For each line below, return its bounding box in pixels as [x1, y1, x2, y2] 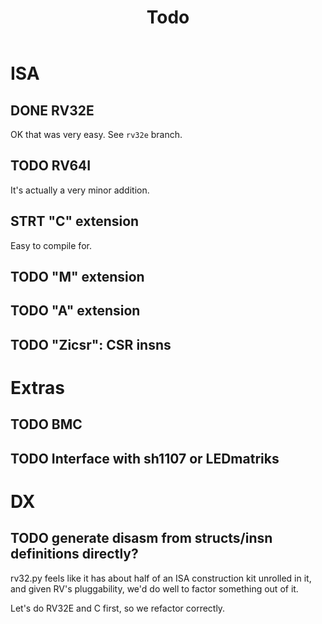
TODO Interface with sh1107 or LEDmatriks [10, 450, 280, 467]
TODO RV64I [10, 157, 92, 175]
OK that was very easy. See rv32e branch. [10, 129, 183, 140]
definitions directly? [10, 546, 139, 563]
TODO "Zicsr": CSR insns [10, 336, 172, 353]
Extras [10, 376, 65, 399]
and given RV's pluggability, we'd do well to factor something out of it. [10, 582, 299, 595]
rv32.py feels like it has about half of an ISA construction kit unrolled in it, [10, 572, 312, 584]
